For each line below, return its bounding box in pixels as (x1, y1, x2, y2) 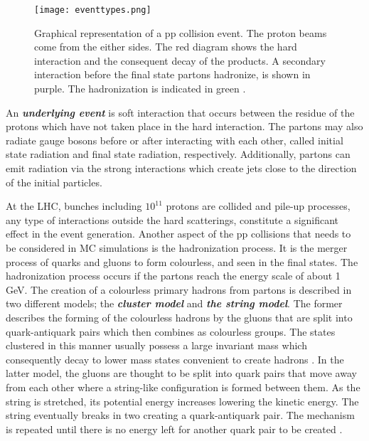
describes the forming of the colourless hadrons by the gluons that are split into (6, 309, 353, 324)
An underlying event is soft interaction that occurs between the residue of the (6, 105, 355, 119)
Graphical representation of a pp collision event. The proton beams (34, 25, 327, 40)
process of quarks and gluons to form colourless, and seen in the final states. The (6, 254, 358, 269)
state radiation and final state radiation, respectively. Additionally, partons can (6, 147, 351, 161)
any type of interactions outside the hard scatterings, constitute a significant (6, 212, 339, 227)
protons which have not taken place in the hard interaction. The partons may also (6, 119, 363, 134)
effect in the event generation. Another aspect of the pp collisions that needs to (6, 226, 351, 241)
